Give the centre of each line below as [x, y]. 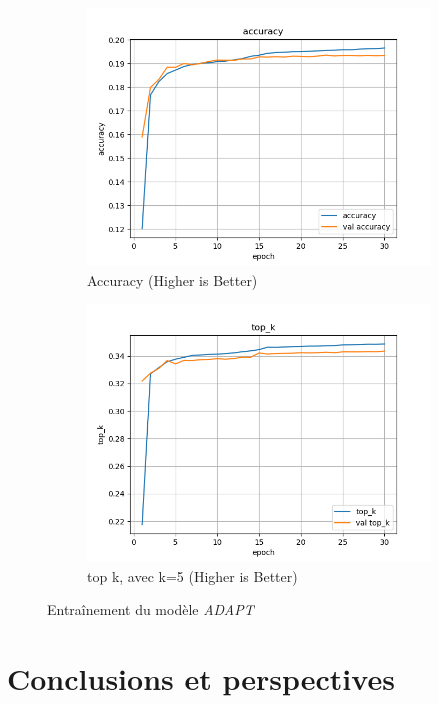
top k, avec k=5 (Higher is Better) [192, 575]
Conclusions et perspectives [201, 678]
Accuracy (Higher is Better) [172, 279]
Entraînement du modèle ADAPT [150, 609]
